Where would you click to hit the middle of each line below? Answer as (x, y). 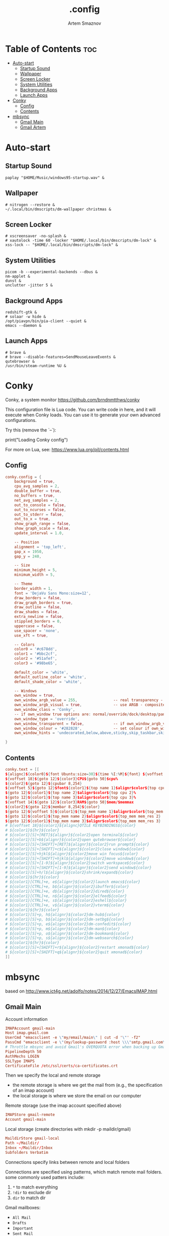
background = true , (35, 482)
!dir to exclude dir (32, 1192)
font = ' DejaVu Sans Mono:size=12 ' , (53, 593)
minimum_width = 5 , (35, 575)
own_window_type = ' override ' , (47, 719)
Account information (26, 1019)
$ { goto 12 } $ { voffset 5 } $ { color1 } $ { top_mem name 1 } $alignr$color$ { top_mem (84, 812)
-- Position (27, 542)
